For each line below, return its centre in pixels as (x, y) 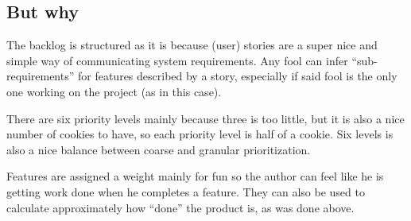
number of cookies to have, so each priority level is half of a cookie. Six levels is (200, 134)
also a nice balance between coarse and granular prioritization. (159, 149)
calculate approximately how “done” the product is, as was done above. (180, 207)
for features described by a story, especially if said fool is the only (237, 76)
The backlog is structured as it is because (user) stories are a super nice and (192, 45)
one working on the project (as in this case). (114, 91)
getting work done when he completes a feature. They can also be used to (186, 191)
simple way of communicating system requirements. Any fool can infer (177, 60)
